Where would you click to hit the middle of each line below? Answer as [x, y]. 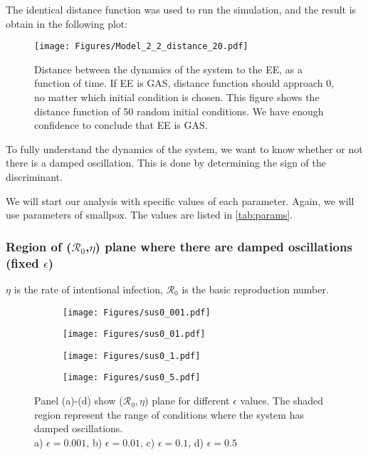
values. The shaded [282, 401]
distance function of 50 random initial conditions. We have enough [179, 111]
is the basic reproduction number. [255, 289]
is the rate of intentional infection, [88, 289]
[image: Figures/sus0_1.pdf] [132, 356]
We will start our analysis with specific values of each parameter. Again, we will [180, 200]
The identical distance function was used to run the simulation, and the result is [181, 9]
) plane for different [187, 401]
